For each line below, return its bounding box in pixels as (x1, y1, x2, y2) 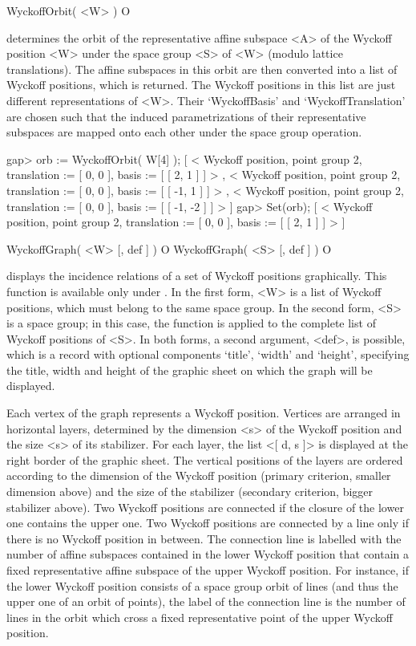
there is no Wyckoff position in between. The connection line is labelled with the (6, 530, 402, 546)
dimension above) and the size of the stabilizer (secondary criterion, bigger (6, 483, 374, 500)
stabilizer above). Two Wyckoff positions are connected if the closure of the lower (6, 498, 404, 515)
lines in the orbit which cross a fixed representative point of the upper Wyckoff (6, 608, 393, 625)
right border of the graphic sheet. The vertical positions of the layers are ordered (6, 451, 403, 468)
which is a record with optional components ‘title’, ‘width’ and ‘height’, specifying (6, 346, 410, 363)
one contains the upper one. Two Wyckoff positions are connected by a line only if (6, 514, 409, 531)
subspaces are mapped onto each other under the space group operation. (6, 124, 362, 140)
